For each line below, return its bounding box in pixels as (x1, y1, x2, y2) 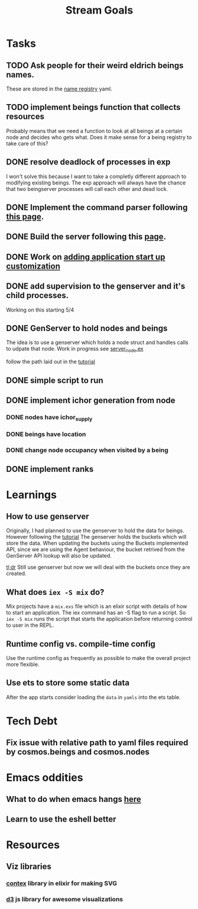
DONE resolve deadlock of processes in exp (6, 157, 171, 167)
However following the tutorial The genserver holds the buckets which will (6, 533, 187, 541)
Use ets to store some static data (6, 678, 130, 688)
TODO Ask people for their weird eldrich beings (6, 60, 184, 70)
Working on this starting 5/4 (6, 306, 74, 313)
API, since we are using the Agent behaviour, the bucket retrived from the (6, 546, 185, 553)
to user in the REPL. (6, 622, 54, 629)
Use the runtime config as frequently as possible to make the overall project (6, 655, 191, 662)
